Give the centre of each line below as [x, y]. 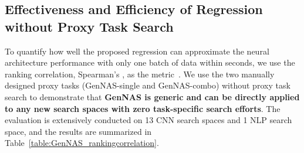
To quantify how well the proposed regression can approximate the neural [137, 51]
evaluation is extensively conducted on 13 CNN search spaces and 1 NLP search [148, 120]
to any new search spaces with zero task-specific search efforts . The [143, 108]
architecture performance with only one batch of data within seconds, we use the [150, 62]
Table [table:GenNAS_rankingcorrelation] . [82, 143]
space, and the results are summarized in [78, 131]
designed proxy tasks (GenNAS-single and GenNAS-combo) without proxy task [148, 85]
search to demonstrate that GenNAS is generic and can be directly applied [152, 96]
